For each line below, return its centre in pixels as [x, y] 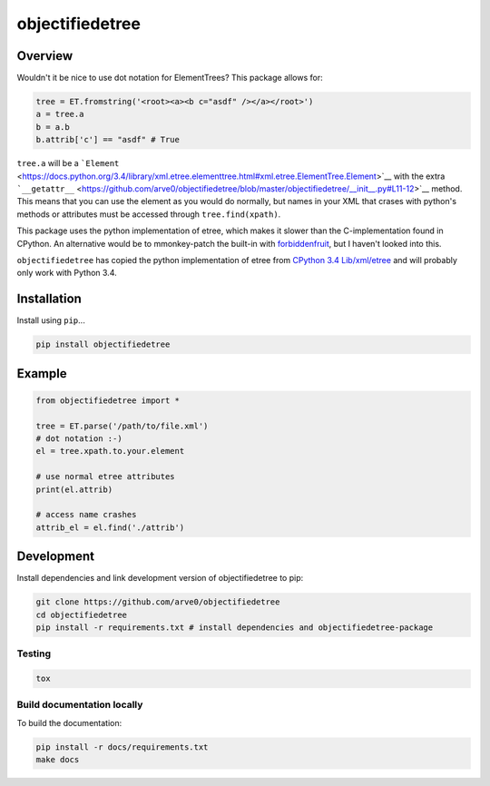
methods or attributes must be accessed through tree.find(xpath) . [149, 214]
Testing [34, 653]
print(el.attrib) [74, 489]
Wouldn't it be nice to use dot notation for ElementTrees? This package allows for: [170, 78]
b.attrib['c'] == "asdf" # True [108, 140]
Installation [49, 299]
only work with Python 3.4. [67, 273]
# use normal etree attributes [106, 477]
